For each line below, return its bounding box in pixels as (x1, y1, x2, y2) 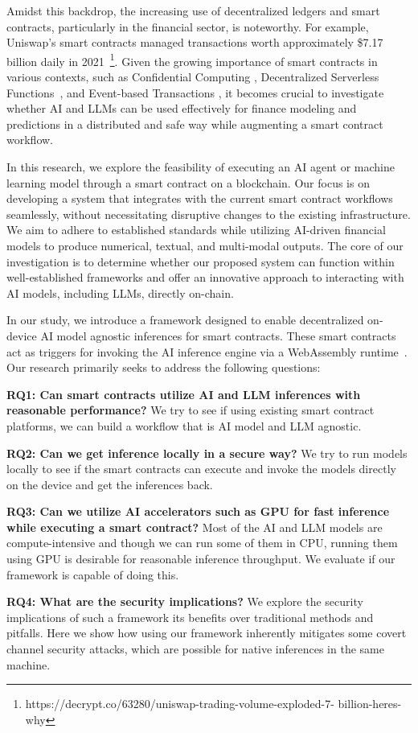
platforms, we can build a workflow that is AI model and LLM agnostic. (6, 417, 362, 434)
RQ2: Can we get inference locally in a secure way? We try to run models (6, 444, 408, 461)
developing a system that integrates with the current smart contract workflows (6, 190, 393, 207)
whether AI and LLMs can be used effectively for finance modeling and (6, 100, 357, 117)
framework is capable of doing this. (6, 566, 179, 583)
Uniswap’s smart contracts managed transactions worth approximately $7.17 (6, 34, 383, 51)
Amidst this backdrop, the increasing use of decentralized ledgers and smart (6, 2, 380, 19)
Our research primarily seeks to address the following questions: (6, 359, 321, 376)
